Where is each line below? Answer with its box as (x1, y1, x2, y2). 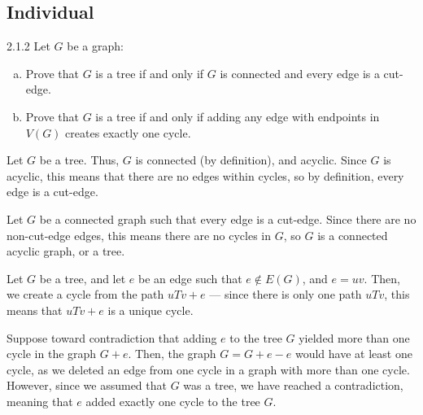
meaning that (7, 392, 73, 409)
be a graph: (67, 37, 124, 55)
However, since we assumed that (7, 377, 167, 394)
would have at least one (294, 345, 412, 362)
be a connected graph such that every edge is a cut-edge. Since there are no (39, 210, 416, 227)
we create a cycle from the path (7, 286, 164, 303)
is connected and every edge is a (220, 64, 380, 81)
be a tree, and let (39, 269, 126, 286)
